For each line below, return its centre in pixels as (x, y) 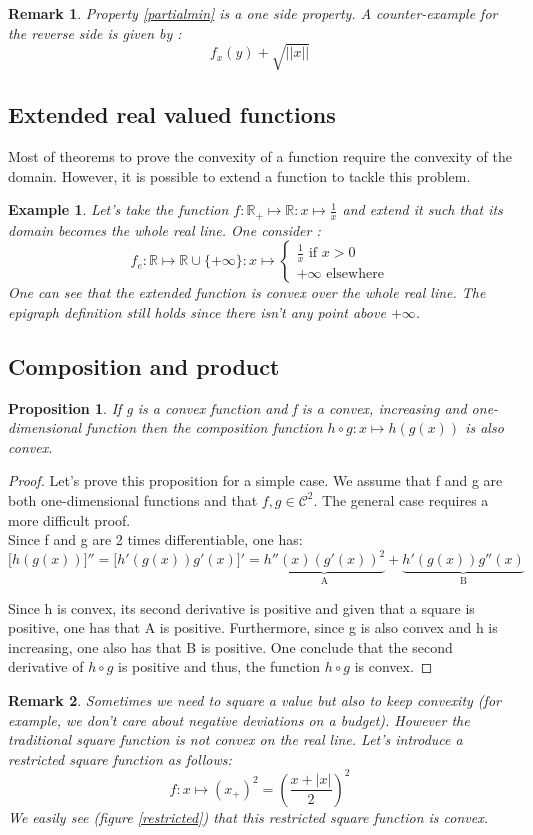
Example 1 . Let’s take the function (118, 209)
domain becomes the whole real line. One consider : (164, 229)
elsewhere (355, 273)
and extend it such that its (422, 209)
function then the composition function (204, 427)
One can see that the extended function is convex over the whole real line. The (247, 292)
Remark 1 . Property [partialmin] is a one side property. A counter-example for (253, 13)
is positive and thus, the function (219, 666)
